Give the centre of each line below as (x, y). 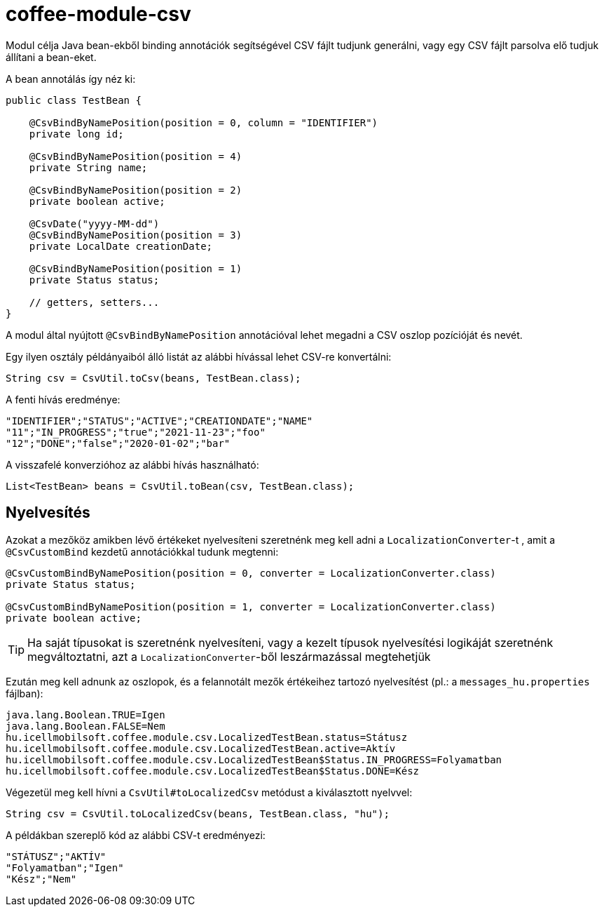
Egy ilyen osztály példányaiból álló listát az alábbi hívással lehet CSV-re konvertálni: (199, 356)
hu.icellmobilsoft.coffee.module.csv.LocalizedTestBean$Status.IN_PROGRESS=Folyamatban (254, 759)
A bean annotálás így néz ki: (71, 79)
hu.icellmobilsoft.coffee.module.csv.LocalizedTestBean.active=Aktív (201, 748)
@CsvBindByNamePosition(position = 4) (136, 156)
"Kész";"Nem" (41, 879)
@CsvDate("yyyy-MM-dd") (94, 223)
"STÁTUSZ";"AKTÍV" (56, 856)
